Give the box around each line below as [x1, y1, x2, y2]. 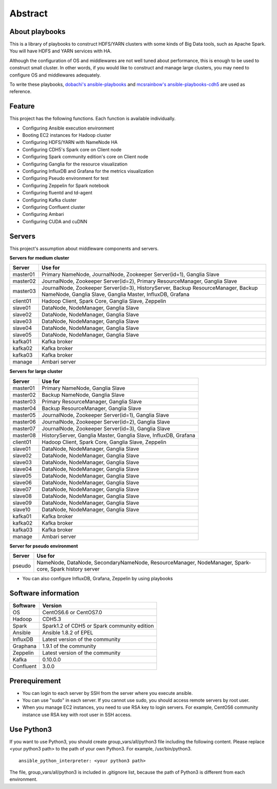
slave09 [12, 499, 32, 506]
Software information [9, 589, 80, 598]
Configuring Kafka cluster [22, 197, 77, 203]
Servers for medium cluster [9, 255, 69, 261]
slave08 [12, 492, 32, 500]
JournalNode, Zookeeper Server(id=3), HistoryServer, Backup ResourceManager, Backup [42, 284, 258, 291]
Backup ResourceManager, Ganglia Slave [42, 405, 142, 412]
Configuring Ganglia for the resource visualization [22, 161, 128, 167]
